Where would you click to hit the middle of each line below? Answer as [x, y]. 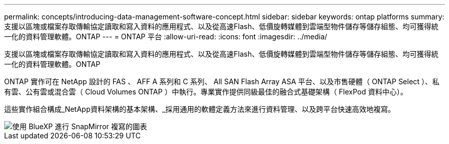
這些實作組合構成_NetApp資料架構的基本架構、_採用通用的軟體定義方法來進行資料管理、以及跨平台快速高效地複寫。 [200, 109]
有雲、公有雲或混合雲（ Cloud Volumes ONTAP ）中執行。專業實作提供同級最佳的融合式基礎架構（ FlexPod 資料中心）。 [206, 92]
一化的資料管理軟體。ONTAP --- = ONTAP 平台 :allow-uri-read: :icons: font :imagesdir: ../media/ [166, 37]
